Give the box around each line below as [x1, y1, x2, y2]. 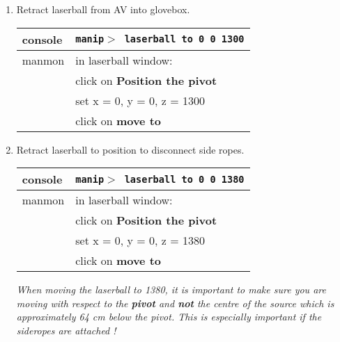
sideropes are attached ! [16, 323, 116, 337]
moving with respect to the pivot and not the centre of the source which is [16, 295, 334, 310]
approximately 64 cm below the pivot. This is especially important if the [16, 309, 322, 324]
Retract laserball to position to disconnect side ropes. [16, 142, 245, 156]
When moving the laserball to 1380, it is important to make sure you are [16, 282, 326, 297]
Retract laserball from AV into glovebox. [16, 2, 190, 16]
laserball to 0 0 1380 [124, 173, 245, 185]
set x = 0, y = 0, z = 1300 [75, 92, 206, 108]
